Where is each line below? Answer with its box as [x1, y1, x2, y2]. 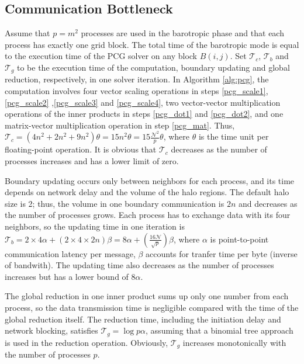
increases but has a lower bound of [5, 270, 129, 282]
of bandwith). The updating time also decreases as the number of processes [5, 259, 274, 271]
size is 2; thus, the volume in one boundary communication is [5, 197, 224, 209]
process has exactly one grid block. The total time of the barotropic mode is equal [5, 38, 299, 50]
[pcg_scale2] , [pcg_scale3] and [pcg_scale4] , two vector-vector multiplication [5, 96, 281, 108]
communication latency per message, [5, 247, 136, 259]
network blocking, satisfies [5, 324, 98, 337]
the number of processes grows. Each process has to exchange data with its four [5, 209, 291, 221]
